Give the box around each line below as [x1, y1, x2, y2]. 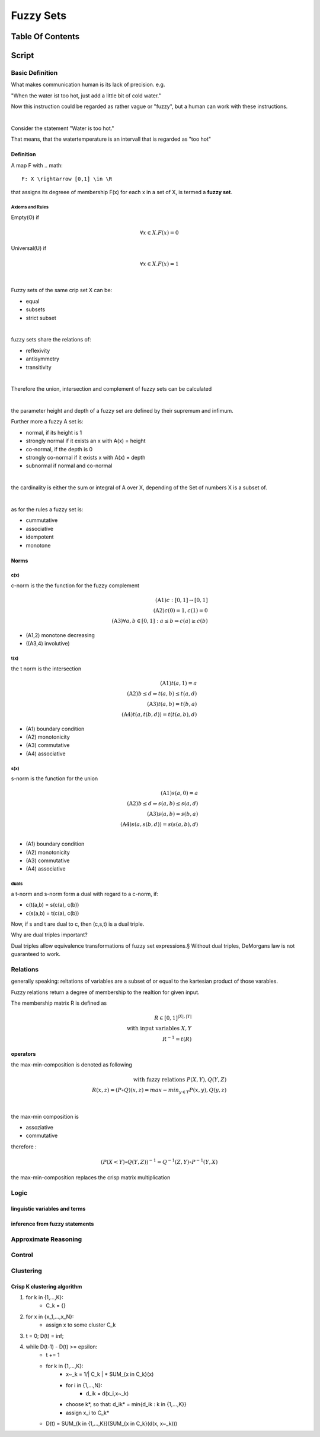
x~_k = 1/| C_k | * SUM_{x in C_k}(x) [66, 1370, 154, 1378]
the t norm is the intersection [11, 665, 82, 672]
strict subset [25, 314, 56, 321]
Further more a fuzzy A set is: [11, 418, 84, 425]
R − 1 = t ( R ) [162, 1034, 192, 1042]
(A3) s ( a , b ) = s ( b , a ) [147, 811, 199, 818]
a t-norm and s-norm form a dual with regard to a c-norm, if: [11, 890, 159, 897]
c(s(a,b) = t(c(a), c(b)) [25, 909, 79, 917]
